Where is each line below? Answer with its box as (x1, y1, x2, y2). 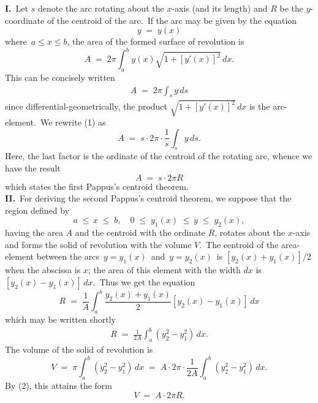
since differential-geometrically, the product (5, 99, 168, 112)
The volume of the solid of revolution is (5, 343, 153, 356)
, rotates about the (214, 226, 285, 239)
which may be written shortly (5, 313, 116, 326)
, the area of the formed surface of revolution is (67, 35, 244, 48)
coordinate (5, 13, 45, 26)
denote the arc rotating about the (37, 2, 164, 14)
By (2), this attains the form (5, 379, 112, 392)
